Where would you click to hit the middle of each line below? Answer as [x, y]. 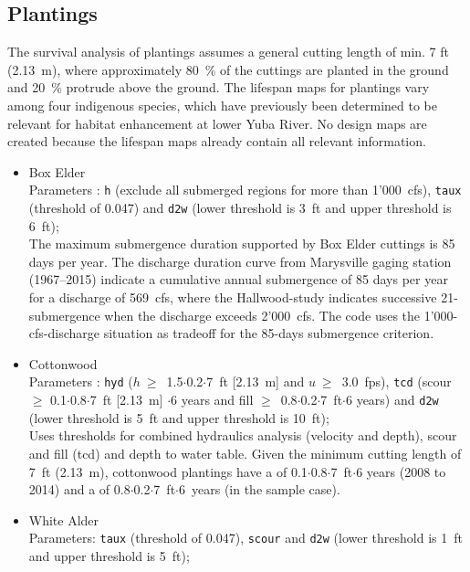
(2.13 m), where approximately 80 [103, 69]
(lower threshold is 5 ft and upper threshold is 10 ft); [179, 417]
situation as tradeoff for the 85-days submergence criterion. [269, 333]
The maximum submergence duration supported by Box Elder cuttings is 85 [242, 244]
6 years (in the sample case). [260, 489]
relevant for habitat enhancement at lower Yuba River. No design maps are [217, 123]
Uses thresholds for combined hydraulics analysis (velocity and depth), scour [243, 435]
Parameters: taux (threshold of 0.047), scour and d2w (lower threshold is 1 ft [245, 538]
